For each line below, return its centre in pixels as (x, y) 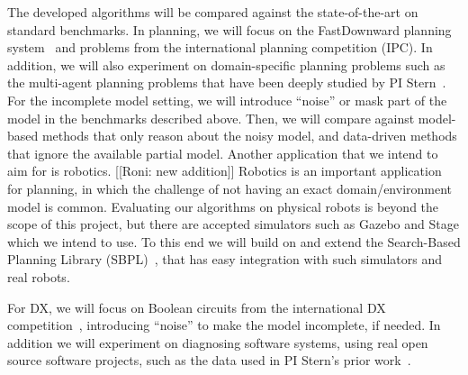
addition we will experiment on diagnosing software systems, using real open (218, 342)
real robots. (39, 276)
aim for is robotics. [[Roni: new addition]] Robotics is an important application (225, 171)
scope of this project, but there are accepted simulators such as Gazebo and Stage (233, 224)
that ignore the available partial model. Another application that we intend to (223, 153)
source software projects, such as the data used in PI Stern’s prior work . (209, 360)
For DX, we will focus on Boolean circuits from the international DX (197, 307)
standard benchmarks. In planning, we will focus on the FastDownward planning (229, 29)
